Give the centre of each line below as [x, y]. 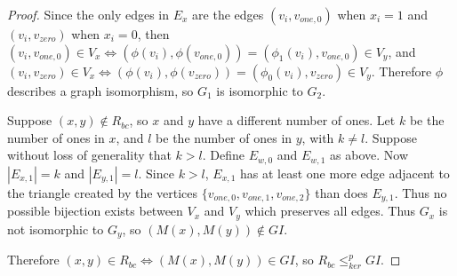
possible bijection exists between [95, 211]
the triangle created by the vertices [103, 192]
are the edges [228, 14]
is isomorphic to [260, 90]
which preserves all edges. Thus [330, 211]
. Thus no [421, 192]
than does [341, 192]
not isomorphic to [56, 229]
